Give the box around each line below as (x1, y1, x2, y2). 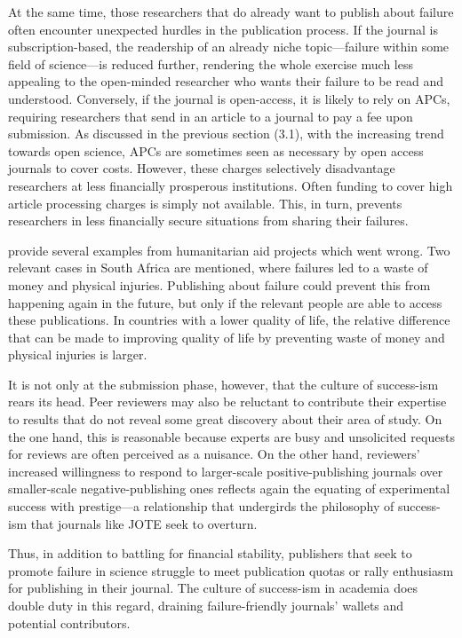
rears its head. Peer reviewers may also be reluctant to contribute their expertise (8, 392, 447, 411)
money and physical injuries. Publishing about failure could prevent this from (8, 275, 431, 294)
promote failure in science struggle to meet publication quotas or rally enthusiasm (8, 561, 454, 579)
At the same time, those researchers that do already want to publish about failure (8, 3, 454, 20)
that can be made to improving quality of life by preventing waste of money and (8, 327, 445, 346)
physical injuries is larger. (8, 345, 147, 364)
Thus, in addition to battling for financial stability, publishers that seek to (8, 544, 412, 563)
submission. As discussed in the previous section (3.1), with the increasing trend (8, 124, 444, 143)
